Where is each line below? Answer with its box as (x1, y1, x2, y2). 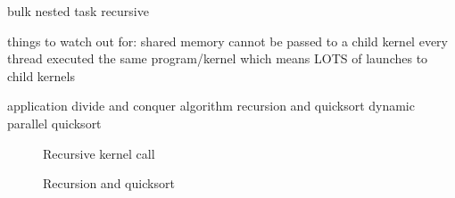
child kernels (7, 66, 75, 85)
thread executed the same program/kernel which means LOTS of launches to (7, 49, 428, 68)
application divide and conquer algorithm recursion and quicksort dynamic (7, 96, 415, 115)
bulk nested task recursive (7, 2, 149, 20)
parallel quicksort (7, 113, 102, 132)
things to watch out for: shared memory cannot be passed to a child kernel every (7, 31, 448, 50)
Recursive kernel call (43, 144, 155, 162)
